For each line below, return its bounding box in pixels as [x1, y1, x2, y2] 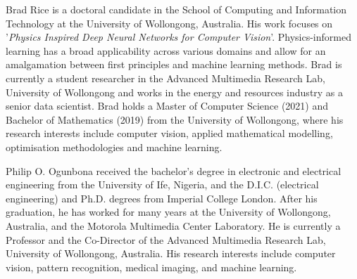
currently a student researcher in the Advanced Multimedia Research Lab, [6, 70, 325, 85]
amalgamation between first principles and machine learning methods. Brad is [6, 57, 342, 72]
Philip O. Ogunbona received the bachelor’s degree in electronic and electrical [6, 163, 342, 178]
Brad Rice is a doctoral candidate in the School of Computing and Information [6, 2, 347, 16]
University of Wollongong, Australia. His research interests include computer [6, 246, 336, 261]
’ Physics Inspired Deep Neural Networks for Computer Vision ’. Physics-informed [6, 30, 351, 44]
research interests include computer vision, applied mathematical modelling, [6, 126, 333, 141]
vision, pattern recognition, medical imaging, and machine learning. [6, 259, 297, 274]
